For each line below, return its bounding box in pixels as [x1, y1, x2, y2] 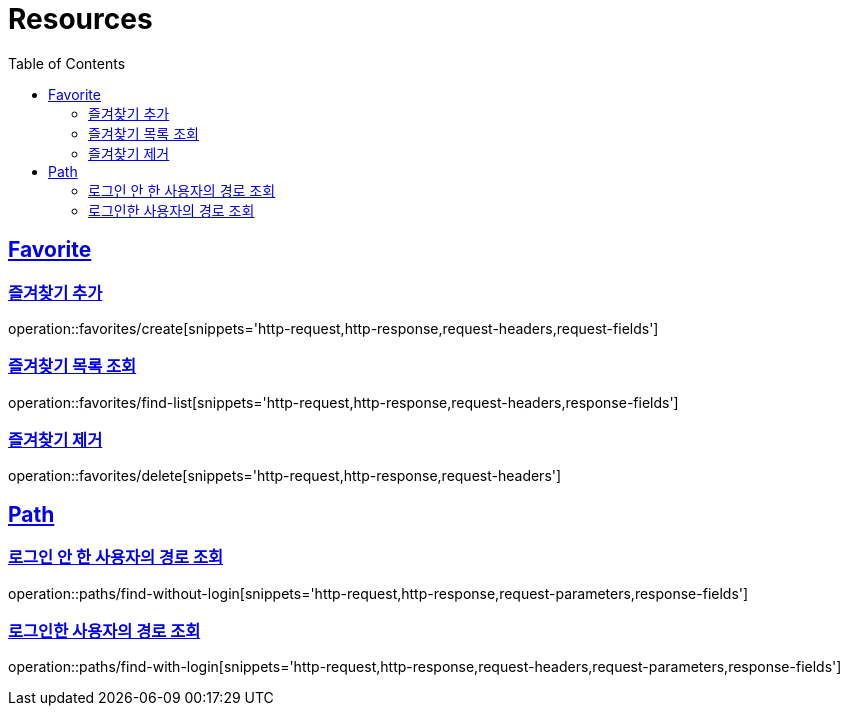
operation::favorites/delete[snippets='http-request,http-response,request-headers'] [8, 467, 562, 485]
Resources [8, 2, 153, 36]
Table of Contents [8, 54, 126, 72]
